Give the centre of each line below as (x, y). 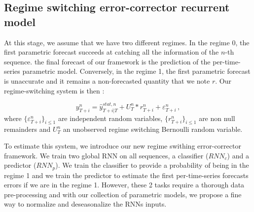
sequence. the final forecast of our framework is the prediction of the (107, 61)
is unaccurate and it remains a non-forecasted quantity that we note (107, 80)
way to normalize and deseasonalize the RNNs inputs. (85, 204)
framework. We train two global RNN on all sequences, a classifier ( (106, 155)
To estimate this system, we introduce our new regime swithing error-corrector (123, 146)
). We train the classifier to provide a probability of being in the (152, 165)
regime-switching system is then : (54, 90)
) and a (238, 155)
